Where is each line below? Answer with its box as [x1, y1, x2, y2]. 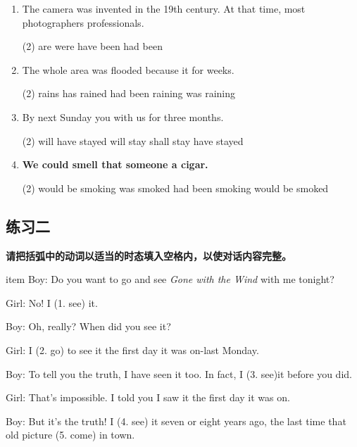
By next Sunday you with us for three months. [22, 109, 224, 124]
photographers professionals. [22, 15, 144, 30]
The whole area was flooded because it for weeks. [22, 62, 234, 77]
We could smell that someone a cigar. [22, 157, 208, 172]
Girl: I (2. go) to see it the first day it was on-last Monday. [6, 342, 259, 357]
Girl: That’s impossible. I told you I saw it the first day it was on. [6, 390, 290, 405]
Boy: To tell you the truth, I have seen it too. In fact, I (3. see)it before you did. [6, 366, 352, 381]
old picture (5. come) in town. [6, 427, 135, 442]
